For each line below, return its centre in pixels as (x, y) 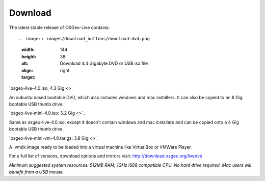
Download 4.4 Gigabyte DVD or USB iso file (104, 63)
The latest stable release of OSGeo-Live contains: (59, 27)
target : (28, 77)
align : (27, 70)
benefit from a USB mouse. (37, 172)
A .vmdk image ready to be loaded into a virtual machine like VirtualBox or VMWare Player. (101, 147)
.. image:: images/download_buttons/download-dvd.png (84, 39)
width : (28, 50)
